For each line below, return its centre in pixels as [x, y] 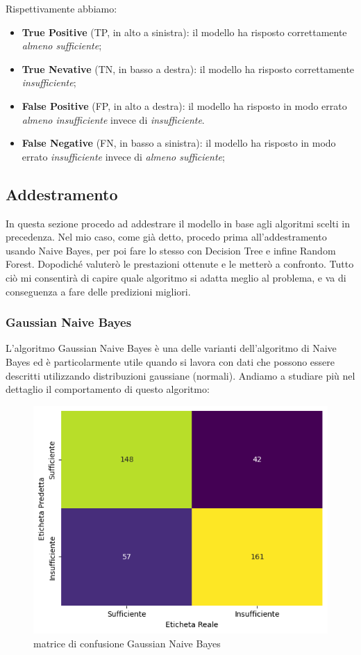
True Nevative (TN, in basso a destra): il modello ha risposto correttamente [188, 68]
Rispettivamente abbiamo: [61, 8]
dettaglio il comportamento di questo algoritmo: [108, 389]
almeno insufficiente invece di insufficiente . [113, 119]
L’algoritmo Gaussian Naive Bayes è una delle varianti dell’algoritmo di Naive [171, 348]
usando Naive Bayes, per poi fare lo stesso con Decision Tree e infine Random [171, 250]
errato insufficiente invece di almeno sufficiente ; [123, 156]
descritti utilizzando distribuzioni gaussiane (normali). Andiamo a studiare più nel [180, 375]
